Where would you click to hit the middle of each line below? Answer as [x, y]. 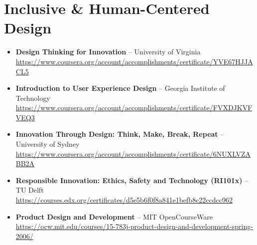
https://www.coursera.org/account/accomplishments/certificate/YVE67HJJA [134, 61]
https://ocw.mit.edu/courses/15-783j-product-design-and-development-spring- [134, 226]
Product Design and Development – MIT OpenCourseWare [114, 216]
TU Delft [30, 190]
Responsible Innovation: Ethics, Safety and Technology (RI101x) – [132, 180]
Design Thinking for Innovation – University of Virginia [108, 52]
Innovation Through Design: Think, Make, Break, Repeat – [120, 134]
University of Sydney [48, 144]
